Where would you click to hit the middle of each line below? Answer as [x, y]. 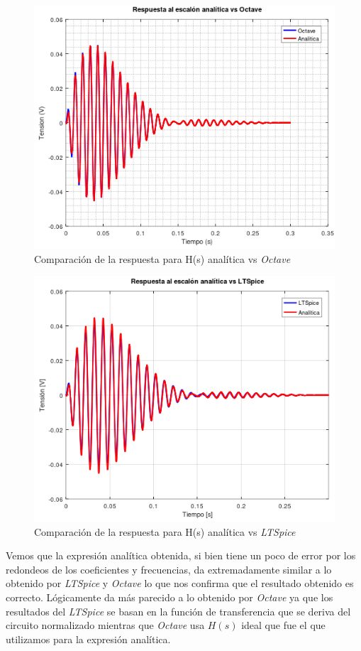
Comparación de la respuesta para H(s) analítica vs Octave [162, 258]
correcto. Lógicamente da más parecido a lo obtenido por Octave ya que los [170, 597]
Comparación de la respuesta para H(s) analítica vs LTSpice [165, 531]
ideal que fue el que [283, 625]
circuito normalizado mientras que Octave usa [105, 625]
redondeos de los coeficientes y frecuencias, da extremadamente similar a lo [169, 569]
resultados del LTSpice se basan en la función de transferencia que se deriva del [178, 611]
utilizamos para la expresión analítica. [88, 639]
